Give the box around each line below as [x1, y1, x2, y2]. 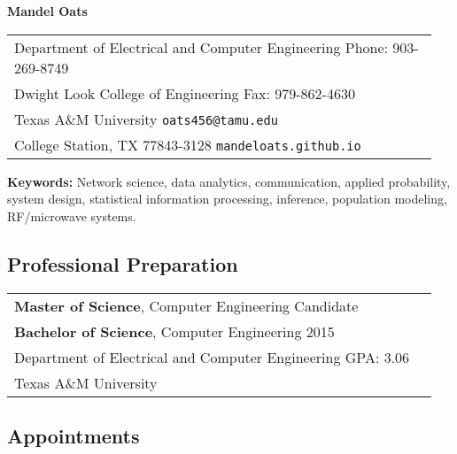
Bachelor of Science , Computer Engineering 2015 [14, 320, 335, 342]
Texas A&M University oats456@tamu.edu [14, 108, 278, 129]
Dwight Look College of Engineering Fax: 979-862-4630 [14, 82, 355, 104]
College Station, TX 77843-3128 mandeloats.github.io [14, 134, 361, 155]
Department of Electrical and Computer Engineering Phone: [14, 36, 389, 58]
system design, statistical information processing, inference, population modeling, [7, 189, 447, 208]
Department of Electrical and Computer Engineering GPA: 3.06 [14, 346, 410, 367]
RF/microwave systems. [7, 206, 136, 225]
